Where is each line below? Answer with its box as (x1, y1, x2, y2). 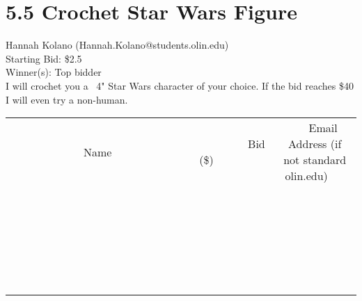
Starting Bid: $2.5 (6, 51, 82, 65)
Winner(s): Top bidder (6, 65, 102, 79)
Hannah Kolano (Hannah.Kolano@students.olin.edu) (6, 38, 229, 52)
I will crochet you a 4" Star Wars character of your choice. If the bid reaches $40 (6, 78, 354, 92)
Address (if (288, 136, 342, 152)
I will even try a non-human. (6, 92, 128, 106)
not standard (283, 152, 347, 168)
